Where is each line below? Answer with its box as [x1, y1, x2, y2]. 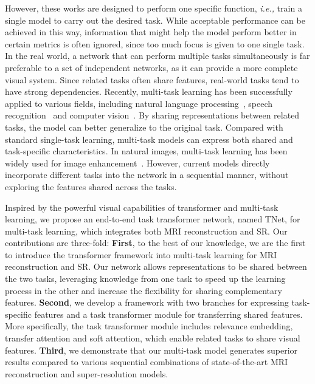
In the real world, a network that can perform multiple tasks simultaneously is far [5, 49, 310, 62]
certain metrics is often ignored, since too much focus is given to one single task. [5, 37, 305, 50]
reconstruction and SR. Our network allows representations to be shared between [5, 260, 307, 273]
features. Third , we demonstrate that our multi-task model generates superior [5, 343, 298, 356]
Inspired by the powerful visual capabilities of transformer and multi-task [5, 201, 279, 213]
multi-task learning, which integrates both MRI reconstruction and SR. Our [5, 224, 288, 237]
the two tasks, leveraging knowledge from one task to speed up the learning [5, 272, 286, 285]
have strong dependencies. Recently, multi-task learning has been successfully [5, 85, 292, 98]
